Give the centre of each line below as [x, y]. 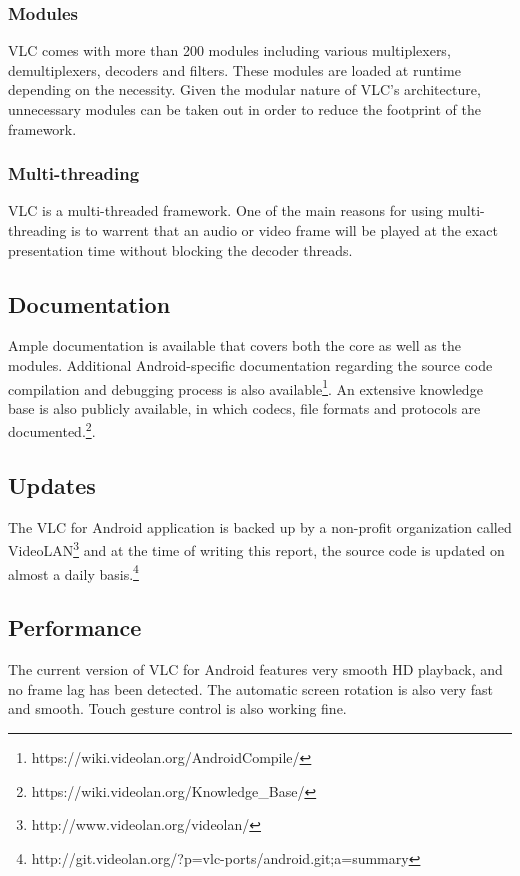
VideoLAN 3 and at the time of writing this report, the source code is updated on [256, 549]
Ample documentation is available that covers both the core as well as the [234, 345]
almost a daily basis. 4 [73, 572]
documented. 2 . [52, 430]
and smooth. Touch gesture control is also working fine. [177, 708]
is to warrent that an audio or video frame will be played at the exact [284, 230]
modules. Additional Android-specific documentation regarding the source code [250, 364]
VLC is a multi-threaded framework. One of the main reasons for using [226, 210]
